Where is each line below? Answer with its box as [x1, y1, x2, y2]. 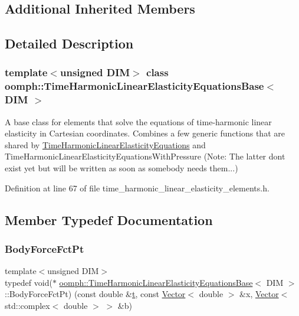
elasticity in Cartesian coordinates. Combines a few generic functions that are [5, 127, 285, 139]
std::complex [5, 299, 50, 311]
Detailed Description [5, 34, 134, 53]
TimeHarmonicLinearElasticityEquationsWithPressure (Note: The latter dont [5, 150, 285, 162]
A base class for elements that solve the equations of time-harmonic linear [5, 115, 272, 128]
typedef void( [5, 276, 52, 288]
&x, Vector [239, 288, 279, 300]
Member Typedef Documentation [5, 210, 213, 229]
